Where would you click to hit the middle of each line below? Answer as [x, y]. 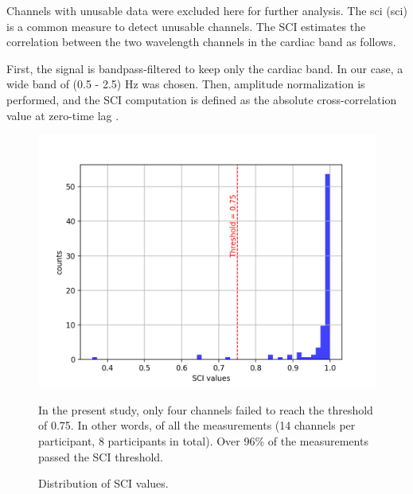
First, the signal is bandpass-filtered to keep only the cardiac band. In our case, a [205, 68]
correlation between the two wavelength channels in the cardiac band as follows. [201, 42]
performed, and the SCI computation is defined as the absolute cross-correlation [202, 99]
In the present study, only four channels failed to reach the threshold [206, 409]
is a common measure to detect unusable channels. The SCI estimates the [186, 26]
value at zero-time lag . [63, 115]
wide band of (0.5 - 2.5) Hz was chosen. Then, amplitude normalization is [186, 84]
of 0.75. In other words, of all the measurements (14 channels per [197, 425]
